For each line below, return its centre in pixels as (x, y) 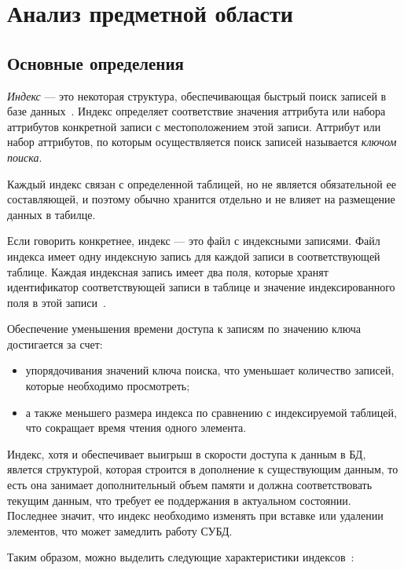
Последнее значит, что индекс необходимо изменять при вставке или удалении (195, 515)
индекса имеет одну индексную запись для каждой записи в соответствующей (194, 256)
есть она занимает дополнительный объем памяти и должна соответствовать (190, 485)
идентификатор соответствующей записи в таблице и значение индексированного (201, 287)
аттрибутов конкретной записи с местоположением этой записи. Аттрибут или (194, 126)
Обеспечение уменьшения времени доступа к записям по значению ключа (184, 329)
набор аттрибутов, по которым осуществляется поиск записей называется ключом (202, 142)
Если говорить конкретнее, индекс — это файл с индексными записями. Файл (194, 241)
